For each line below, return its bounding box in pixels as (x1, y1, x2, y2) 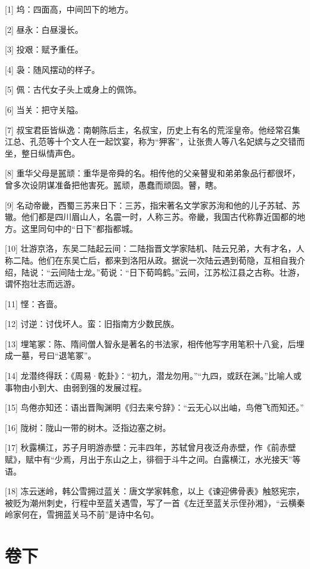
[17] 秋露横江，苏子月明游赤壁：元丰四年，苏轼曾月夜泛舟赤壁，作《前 (5, 441, 280, 454)
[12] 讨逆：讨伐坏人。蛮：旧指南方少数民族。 (5, 317, 179, 330)
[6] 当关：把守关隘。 (5, 103, 83, 115)
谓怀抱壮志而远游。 (5, 277, 80, 290)
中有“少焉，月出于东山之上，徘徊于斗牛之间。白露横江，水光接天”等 (33, 453, 301, 466)
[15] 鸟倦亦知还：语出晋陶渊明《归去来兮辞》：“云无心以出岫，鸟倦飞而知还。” (5, 401, 304, 414)
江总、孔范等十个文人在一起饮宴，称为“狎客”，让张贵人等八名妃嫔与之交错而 (5, 135, 305, 148)
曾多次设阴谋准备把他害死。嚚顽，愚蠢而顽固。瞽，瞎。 (5, 178, 222, 191)
